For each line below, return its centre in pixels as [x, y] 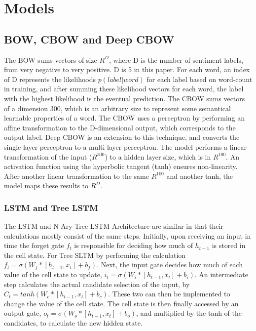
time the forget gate [34, 245]
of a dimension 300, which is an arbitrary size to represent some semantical [117, 108]
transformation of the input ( [48, 156]
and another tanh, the [200, 176]
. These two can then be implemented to [169, 294]
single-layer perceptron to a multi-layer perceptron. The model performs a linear [126, 146]
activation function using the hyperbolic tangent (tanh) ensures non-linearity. [121, 166]
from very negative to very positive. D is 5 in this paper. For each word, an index [127, 69]
